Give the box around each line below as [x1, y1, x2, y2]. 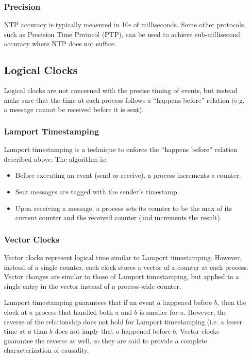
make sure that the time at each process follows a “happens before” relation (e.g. [4, 94, 245, 105]
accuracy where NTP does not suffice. [4, 38, 116, 49]
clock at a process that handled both [4, 306, 113, 317]
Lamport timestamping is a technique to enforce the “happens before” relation [4, 144, 237, 154]
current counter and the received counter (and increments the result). [15, 212, 222, 223]
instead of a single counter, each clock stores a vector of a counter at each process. [4, 262, 249, 272]
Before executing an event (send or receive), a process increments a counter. [15, 170, 241, 180]
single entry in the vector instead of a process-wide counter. [4, 281, 181, 291]
